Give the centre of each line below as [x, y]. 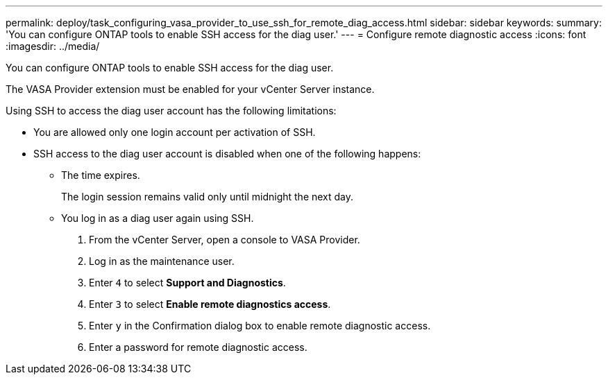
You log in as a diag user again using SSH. [158, 218]
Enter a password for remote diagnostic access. [198, 347]
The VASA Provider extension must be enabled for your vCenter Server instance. [190, 89]
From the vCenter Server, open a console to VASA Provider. [225, 240]
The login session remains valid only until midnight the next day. [208, 197]
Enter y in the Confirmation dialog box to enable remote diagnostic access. [260, 326]
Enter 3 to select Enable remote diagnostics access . [210, 304]
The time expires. [101, 175]
